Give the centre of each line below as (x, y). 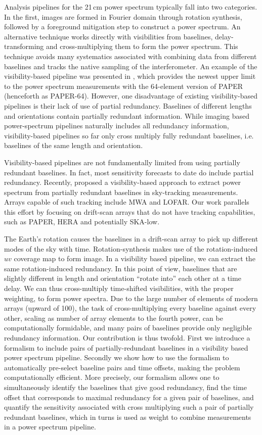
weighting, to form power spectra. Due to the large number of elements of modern (131, 298)
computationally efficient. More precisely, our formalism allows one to (112, 377)
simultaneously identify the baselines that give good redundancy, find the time (125, 387)
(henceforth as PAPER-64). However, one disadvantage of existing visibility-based (131, 96)
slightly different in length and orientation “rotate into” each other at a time (123, 278)
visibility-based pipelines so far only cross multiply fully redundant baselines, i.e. (129, 135)
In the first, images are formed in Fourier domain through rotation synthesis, (123, 16)
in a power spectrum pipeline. (50, 427)
